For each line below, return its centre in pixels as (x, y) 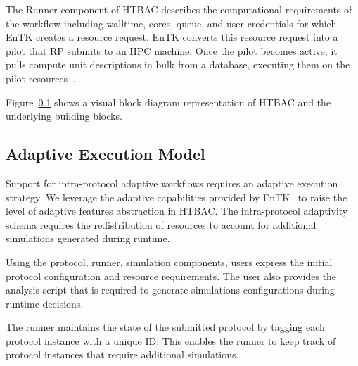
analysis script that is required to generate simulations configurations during (170, 290)
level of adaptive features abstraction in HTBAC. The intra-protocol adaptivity (177, 211)
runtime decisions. (45, 303)
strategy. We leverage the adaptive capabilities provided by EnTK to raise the (177, 197)
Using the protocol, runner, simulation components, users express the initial (169, 261)
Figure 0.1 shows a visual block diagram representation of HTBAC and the (168, 102)
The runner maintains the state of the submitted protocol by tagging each (165, 327)
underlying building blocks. (64, 116)
